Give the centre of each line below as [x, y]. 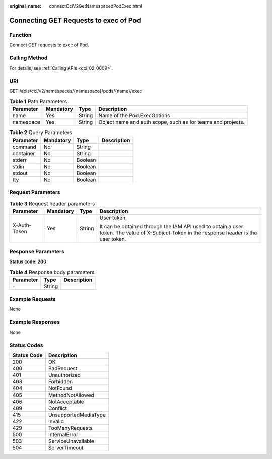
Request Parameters [35, 192]
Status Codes [26, 345]
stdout [20, 173]
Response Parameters [37, 252]
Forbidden [60, 382]
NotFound [60, 388]
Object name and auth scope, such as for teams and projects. [172, 122]
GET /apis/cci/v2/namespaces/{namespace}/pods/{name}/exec [76, 91]
